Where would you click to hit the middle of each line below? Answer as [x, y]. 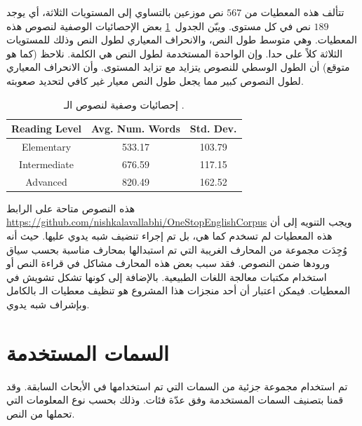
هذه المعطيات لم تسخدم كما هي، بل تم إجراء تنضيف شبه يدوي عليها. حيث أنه [169, 235]
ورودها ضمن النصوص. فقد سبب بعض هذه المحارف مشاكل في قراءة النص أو [168, 263]
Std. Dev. [213, 129]
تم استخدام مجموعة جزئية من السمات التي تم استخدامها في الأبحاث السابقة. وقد [177, 386]
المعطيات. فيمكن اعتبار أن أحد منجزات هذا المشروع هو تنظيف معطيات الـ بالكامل [179, 290]
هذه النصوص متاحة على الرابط [71, 208]
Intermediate [46, 164]
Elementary [46, 146]
